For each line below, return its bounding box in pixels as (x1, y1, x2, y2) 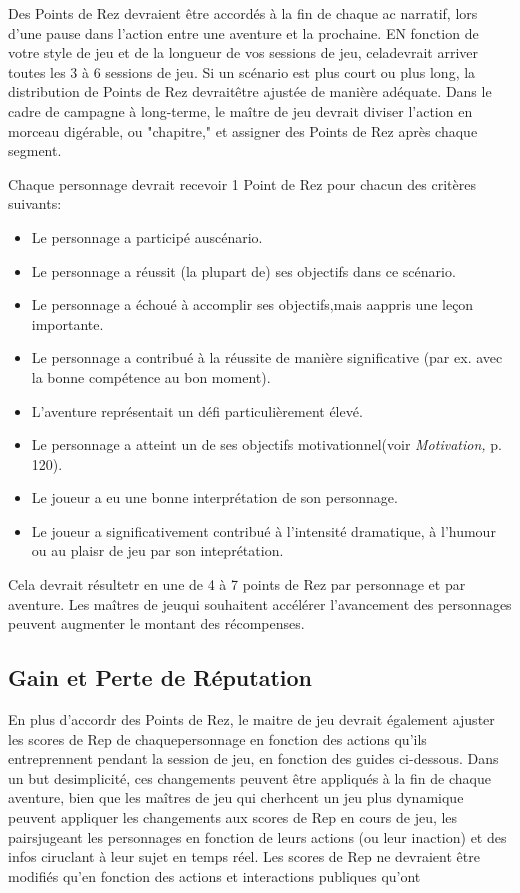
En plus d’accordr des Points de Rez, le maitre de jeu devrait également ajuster (8, 709, 495, 730)
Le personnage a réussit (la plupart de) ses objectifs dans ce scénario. (31, 260, 456, 281)
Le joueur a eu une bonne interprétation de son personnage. (31, 487, 398, 508)
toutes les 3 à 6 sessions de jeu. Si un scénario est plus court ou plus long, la (8, 61, 476, 82)
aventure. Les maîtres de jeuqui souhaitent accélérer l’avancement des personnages (8, 593, 512, 614)
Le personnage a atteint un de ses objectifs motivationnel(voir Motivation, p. (31, 434, 502, 455)
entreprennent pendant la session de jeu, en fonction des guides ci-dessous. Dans (8, 748, 499, 769)
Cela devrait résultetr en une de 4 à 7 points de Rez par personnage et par (8, 574, 466, 595)
